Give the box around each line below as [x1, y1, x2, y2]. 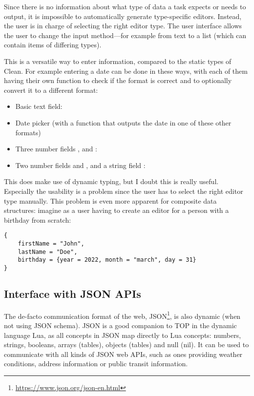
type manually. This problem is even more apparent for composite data [4, 195, 217, 206]
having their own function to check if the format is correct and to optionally [4, 75, 232, 85]
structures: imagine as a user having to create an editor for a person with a [4, 205, 229, 215]
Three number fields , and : [15, 144, 97, 154]
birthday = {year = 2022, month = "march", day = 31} [18, 256, 196, 264]
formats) [15, 127, 41, 137]
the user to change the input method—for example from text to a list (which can [4, 30, 247, 40]
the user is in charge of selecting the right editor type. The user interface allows [4, 21, 242, 31]
